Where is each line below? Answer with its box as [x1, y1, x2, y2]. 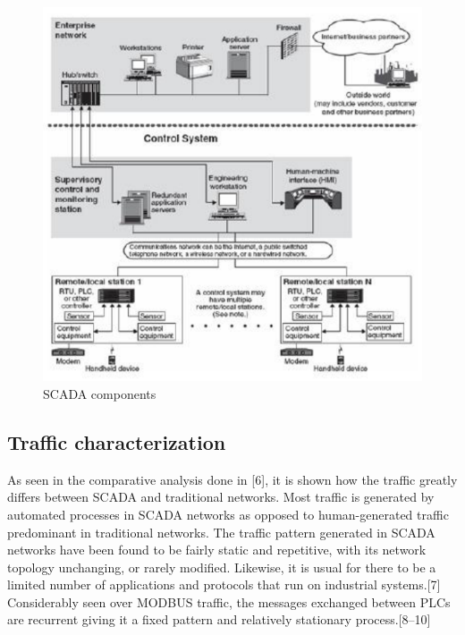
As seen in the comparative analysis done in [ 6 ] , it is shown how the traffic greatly [7, 470, 458, 488]
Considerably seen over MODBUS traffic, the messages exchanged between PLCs [7, 592, 451, 611]
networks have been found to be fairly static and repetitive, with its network [7, 540, 427, 559]
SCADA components [43, 384, 156, 402]
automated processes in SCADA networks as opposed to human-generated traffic [7, 504, 449, 523]
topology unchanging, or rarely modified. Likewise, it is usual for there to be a [7, 557, 436, 576]
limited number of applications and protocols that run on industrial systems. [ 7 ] [7, 575, 441, 594]
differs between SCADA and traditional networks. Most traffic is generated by [7, 487, 435, 506]
